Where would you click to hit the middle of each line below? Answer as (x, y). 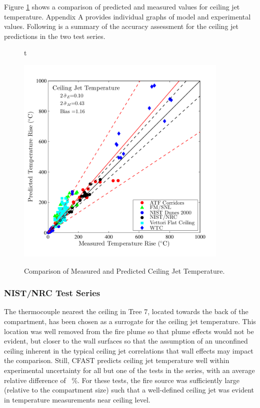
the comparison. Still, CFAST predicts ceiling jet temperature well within (117, 360)
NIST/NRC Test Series (52, 293)
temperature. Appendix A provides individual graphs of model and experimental (127, 16)
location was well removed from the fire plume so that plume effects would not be (129, 331)
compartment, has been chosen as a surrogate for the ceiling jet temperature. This (130, 321)
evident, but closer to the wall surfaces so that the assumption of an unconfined (126, 341)
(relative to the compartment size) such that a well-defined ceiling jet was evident (129, 390)
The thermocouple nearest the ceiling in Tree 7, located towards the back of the (126, 311)
